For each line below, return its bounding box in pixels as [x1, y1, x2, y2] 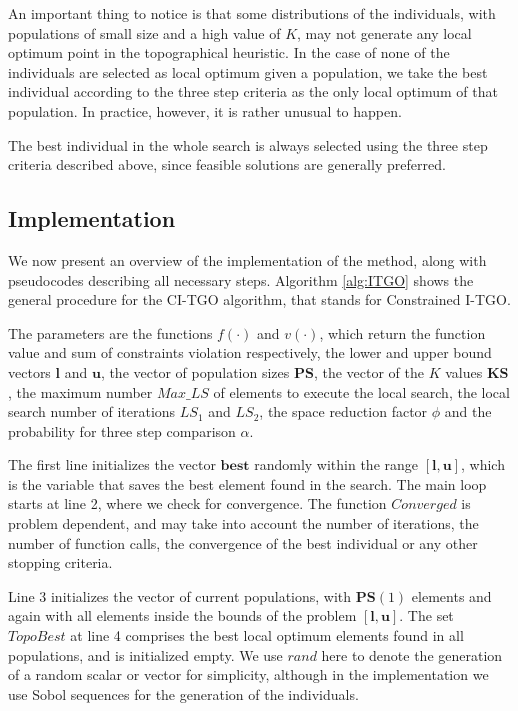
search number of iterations [8, 401, 176, 422]
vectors [8, 361, 51, 382]
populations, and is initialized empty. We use [8, 644, 283, 665]
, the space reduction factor [259, 401, 428, 422]
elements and [411, 585, 492, 606]
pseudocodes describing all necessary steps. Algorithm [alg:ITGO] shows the [8, 269, 474, 290]
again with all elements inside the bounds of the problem [8, 605, 357, 626]
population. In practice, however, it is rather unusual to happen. [8, 100, 402, 121]
